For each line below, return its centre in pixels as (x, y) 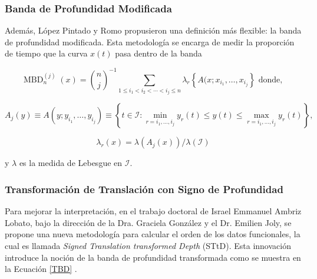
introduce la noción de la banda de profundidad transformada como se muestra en (153, 257)
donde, (270, 80)
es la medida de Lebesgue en (71, 163)
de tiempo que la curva (46, 53)
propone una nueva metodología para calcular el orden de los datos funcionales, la (153, 234)
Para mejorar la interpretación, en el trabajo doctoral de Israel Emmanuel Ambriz (153, 211)
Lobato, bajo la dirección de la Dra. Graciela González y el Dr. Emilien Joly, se (148, 222)
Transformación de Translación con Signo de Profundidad (144, 189)
